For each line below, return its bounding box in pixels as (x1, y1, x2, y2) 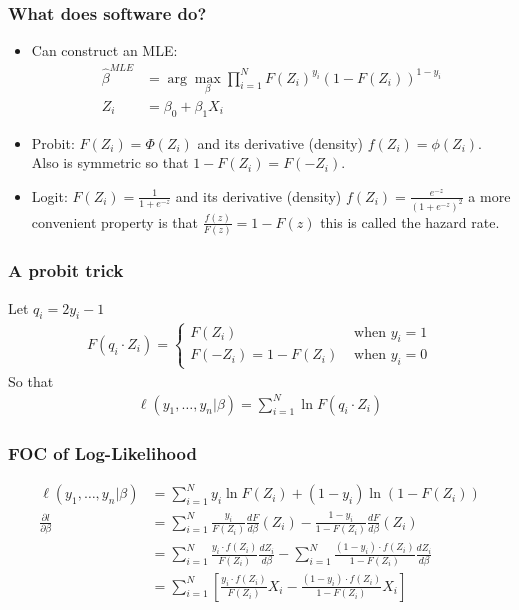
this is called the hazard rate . (320, 211, 500, 232)
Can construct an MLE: (31, 40, 178, 61)
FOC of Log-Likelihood (8, 440, 197, 465)
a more (468, 185, 511, 206)
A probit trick (8, 258, 124, 283)
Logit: (31, 185, 68, 206)
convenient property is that (31, 211, 199, 232)
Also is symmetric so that (31, 152, 189, 173)
